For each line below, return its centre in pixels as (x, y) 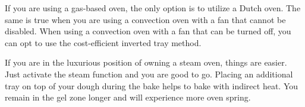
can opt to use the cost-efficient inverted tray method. (103, 42)
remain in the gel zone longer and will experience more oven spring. (128, 97)
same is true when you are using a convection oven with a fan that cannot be (145, 19)
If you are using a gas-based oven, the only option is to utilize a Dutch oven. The (153, 8)
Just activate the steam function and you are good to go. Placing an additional (149, 74)
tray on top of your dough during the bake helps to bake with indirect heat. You (152, 85)
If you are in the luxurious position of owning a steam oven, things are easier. (146, 62)
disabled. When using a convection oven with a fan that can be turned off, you (148, 31)
